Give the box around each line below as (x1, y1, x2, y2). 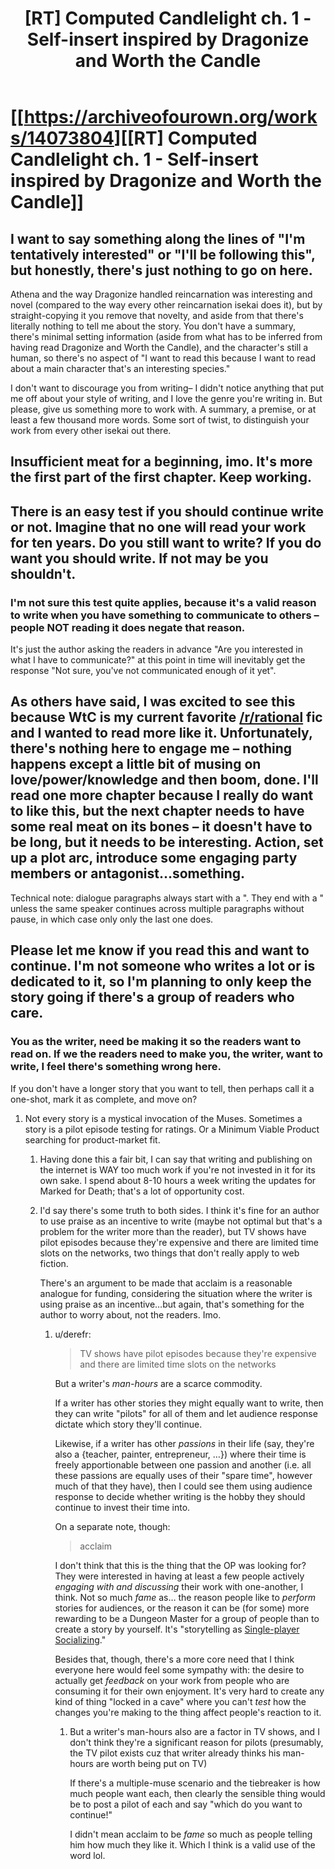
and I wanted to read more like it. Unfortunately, (10, 725, 313, 742)
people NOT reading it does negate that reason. (10, 620, 246, 634)
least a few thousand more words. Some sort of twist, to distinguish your (10, 414, 310, 426)
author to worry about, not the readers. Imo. (39, 1308, 222, 1321)
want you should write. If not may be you (10, 550, 269, 567)
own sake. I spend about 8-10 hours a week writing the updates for (39, 1174, 317, 1186)
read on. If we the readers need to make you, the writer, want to (10, 1047, 324, 1061)
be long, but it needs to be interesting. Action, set (10, 834, 324, 851)
